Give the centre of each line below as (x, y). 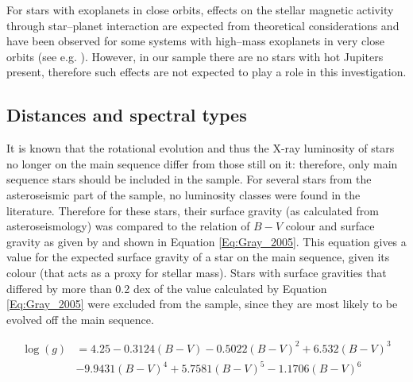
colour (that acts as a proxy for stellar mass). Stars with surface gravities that (197, 272)
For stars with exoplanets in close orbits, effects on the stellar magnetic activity (200, 10)
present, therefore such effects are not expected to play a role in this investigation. (206, 72)
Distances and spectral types (127, 115)
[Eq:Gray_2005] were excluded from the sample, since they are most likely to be (202, 304)
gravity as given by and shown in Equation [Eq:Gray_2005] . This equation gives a (206, 241)
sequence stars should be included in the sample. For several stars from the (189, 179)
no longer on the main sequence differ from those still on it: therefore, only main (202, 163)
